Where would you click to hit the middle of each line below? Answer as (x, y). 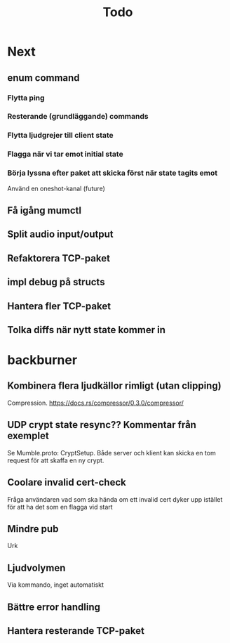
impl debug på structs (56, 282)
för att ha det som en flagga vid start (60, 507)
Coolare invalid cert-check (67, 482)
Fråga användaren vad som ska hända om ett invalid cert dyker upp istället (115, 499)
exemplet (28, 436)
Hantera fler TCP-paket (59, 306)
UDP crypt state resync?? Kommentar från (102, 425)
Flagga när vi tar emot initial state (66, 154)
